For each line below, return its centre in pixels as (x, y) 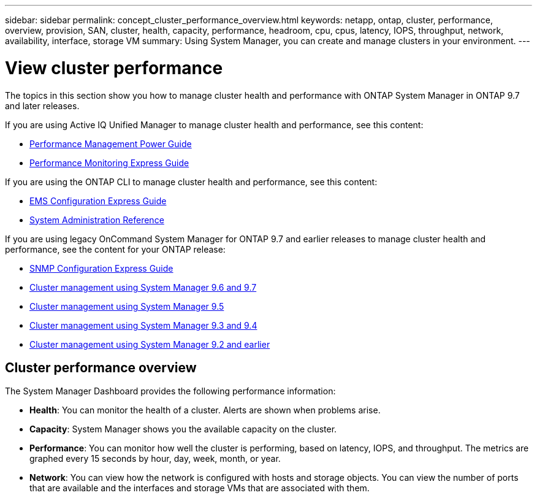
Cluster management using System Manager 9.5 (127, 306)
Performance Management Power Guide (111, 144)
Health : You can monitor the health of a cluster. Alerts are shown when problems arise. (205, 410)
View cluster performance (114, 68)
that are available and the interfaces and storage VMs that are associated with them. (200, 488)
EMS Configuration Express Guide (98, 201)
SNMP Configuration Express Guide (101, 268)
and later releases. (42, 105)
